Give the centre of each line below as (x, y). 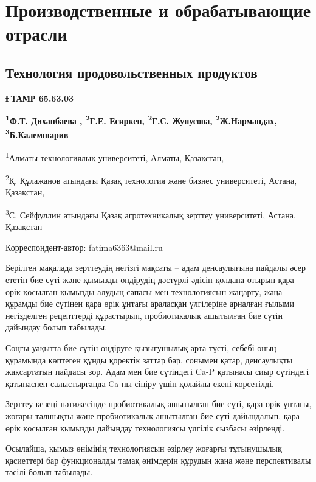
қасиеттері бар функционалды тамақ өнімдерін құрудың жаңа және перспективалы (158, 460)
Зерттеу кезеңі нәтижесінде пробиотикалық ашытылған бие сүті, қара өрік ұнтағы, (159, 404)
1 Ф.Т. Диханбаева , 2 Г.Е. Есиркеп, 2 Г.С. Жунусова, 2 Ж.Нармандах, (141, 120)
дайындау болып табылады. (57, 327)
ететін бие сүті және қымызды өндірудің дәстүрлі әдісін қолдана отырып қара (150, 279)
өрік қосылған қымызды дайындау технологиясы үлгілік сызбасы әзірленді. (145, 428)
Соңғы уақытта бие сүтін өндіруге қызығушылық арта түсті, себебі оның (141, 347)
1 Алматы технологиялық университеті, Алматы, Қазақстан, (115, 156)
